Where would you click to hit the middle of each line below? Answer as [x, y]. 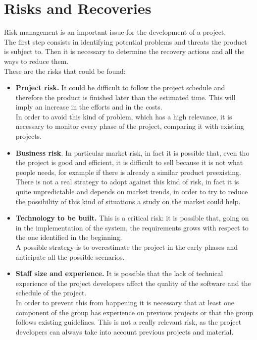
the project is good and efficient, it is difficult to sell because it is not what [129, 162]
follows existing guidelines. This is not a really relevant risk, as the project [128, 322]
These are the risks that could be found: [65, 71]
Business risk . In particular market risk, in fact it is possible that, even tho [132, 152]
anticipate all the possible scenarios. [70, 256]
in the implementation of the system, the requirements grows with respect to [132, 227]
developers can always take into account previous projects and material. [125, 331]
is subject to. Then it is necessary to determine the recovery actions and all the [124, 51]
